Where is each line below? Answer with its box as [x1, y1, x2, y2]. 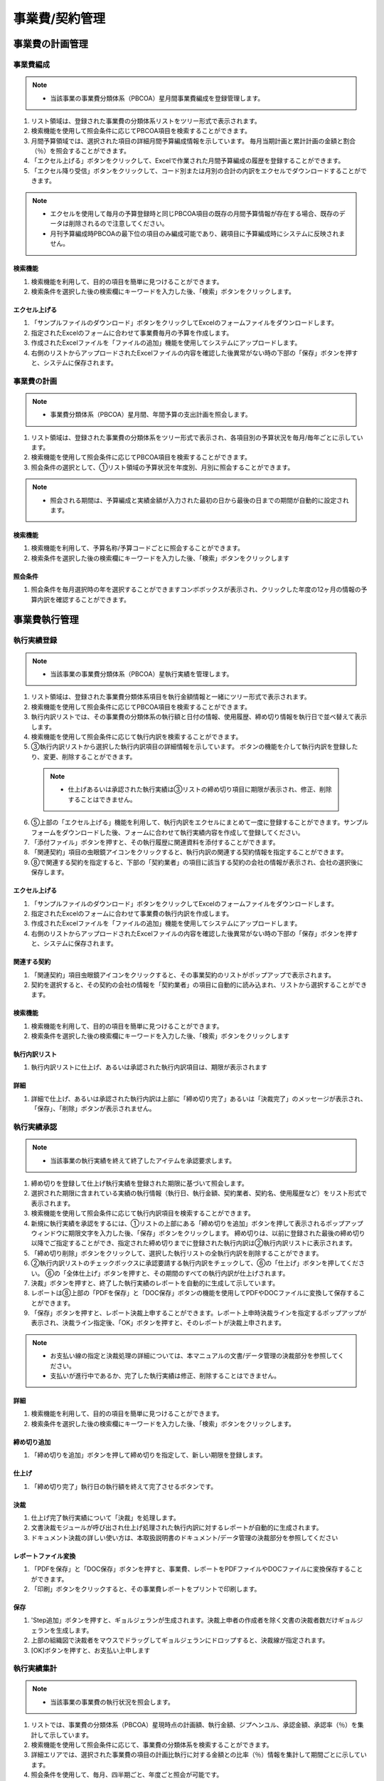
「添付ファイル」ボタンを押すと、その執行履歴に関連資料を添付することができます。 [31, 838, 280, 847]
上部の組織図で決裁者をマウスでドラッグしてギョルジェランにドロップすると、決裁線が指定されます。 [31, 1636, 329, 1645]
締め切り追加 [13, 1438, 51, 1446]
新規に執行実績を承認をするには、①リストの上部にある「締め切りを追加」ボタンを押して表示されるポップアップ [31, 1219, 364, 1227]
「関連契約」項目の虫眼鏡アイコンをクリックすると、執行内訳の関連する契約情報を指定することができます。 [31, 848, 348, 856]
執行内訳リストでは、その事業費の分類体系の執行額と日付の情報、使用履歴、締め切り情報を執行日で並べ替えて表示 [31, 712, 368, 721]
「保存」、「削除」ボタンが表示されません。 [31, 1104, 156, 1113]
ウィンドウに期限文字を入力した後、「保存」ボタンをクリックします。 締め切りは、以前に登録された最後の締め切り [31, 1229, 366, 1237]
